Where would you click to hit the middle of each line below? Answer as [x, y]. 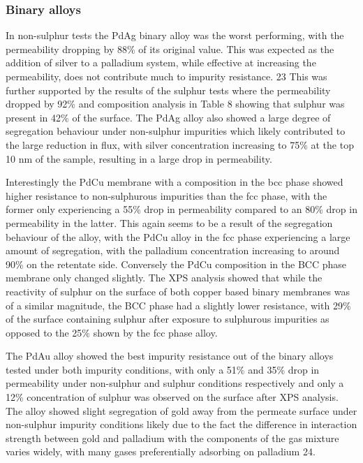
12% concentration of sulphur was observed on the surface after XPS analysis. [172, 397]
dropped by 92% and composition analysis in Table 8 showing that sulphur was [175, 104]
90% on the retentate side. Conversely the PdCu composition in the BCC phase [176, 264]
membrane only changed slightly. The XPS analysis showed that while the [164, 278]
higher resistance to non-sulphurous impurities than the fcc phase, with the [166, 195]
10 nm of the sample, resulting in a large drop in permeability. [139, 158]
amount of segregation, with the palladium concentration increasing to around [173, 250]
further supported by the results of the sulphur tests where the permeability [168, 90]
